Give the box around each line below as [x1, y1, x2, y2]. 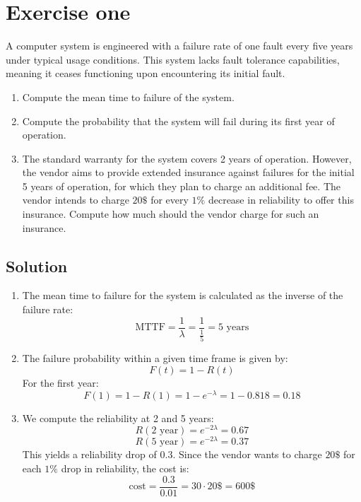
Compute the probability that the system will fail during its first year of [22, 113, 335, 128]
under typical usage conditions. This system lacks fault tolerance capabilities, [6, 52, 340, 66]
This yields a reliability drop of [22, 447, 157, 462]
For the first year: [22, 375, 99, 390]
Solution [6, 255, 68, 276]
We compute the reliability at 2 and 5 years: [22, 410, 214, 425]
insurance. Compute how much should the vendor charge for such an [22, 206, 319, 221]
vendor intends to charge [22, 192, 129, 207]
